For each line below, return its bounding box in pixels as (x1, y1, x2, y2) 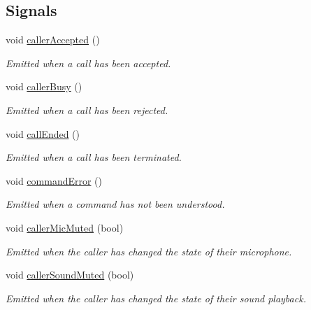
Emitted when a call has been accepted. (6, 55, 171, 70)
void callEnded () (6, 126, 80, 141)
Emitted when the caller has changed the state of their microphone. (6, 244, 292, 258)
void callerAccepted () (6, 32, 100, 47)
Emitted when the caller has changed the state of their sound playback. (6, 290, 306, 305)
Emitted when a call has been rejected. (6, 102, 168, 117)
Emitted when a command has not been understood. (6, 197, 225, 211)
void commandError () (6, 173, 103, 188)
